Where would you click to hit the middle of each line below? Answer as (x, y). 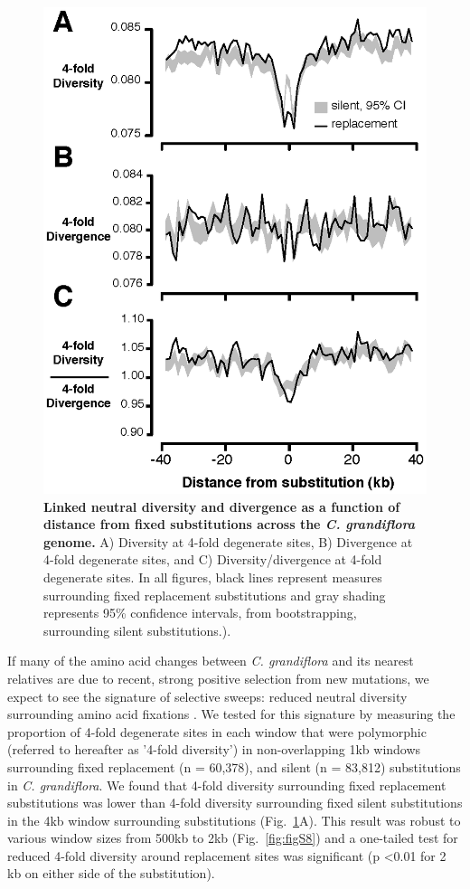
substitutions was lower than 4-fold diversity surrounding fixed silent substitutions (235, 803)
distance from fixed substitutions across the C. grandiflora (230, 524)
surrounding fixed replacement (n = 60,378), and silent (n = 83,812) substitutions (234, 766)
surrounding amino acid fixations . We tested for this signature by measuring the (231, 714)
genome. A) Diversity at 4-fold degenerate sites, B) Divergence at (228, 541)
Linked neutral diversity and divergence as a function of (222, 506)
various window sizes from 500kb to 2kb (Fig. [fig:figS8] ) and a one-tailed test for (233, 838)
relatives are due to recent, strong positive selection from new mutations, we (218, 678)
